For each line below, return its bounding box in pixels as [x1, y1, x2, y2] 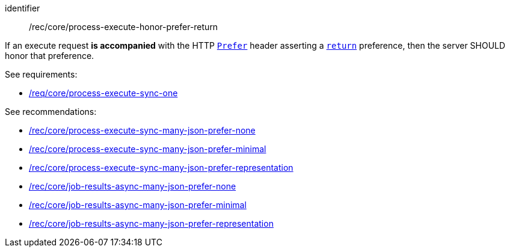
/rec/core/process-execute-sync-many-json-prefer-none [29, 125, 256, 135]
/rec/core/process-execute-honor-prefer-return [29, 22, 218, 32]
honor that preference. [5, 51, 94, 61]
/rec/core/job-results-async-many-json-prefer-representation [29, 218, 274, 229]
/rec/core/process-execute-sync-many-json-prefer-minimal [29, 144, 266, 154]
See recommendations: [5, 106, 97, 117]
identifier [5, 3, 40, 13]
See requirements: [5, 69, 78, 79]
